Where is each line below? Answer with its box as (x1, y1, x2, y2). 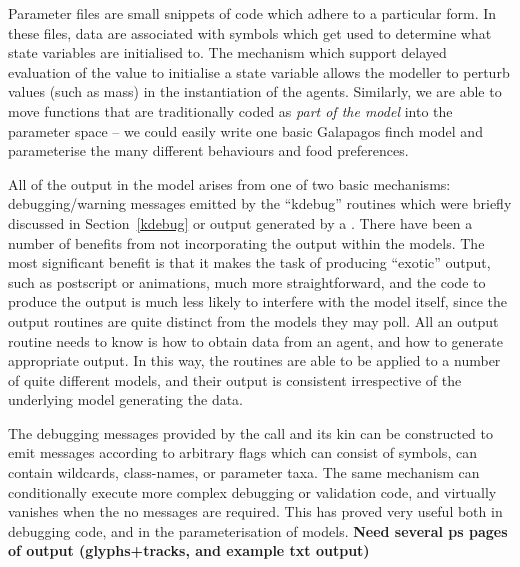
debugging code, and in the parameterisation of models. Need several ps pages (8, 520, 508, 541)
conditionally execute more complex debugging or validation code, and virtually (8, 481, 497, 502)
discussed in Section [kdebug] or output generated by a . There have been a (8, 212, 473, 233)
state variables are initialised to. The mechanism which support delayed (8, 42, 447, 63)
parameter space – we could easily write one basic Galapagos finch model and (8, 120, 483, 141)
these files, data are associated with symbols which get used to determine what (8, 22, 492, 43)
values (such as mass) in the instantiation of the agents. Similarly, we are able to (8, 81, 502, 102)
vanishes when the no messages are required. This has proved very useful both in (8, 501, 503, 522)
